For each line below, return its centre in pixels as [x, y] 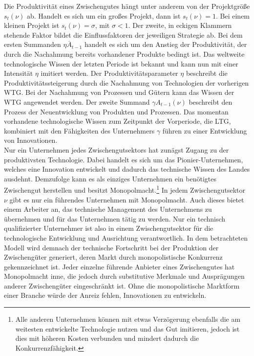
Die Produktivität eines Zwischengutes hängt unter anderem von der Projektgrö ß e [127, 6]
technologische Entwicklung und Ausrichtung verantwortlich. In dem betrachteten [126, 237]
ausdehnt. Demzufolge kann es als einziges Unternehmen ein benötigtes [110, 178]
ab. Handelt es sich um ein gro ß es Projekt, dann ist [104, 15]
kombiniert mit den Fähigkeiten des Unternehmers [79, 130]
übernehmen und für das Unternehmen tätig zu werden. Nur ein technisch [115, 218]
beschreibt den [211, 101]
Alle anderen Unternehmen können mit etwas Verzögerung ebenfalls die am [128, 319]
